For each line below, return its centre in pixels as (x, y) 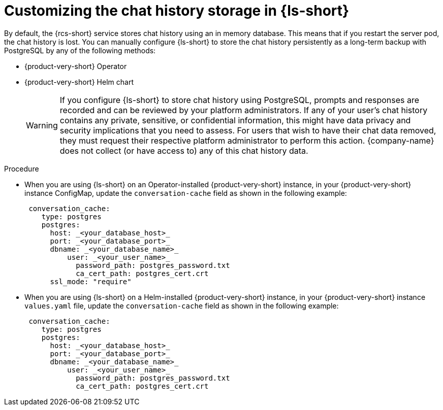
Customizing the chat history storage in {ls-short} (177, 11)
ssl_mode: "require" (91, 281)
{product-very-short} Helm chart (79, 82)
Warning (42, 125)
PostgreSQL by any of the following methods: (80, 50)
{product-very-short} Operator (76, 66)
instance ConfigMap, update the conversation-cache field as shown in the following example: (186, 193)
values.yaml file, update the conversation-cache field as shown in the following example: (182, 305)
